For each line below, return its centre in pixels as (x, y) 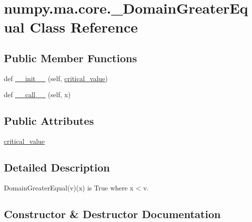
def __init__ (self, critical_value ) (56, 78)
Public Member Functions (70, 58)
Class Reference (84, 27)
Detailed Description (57, 167)
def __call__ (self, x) (37, 94)
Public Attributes (49, 121)
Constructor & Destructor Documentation (112, 213)
